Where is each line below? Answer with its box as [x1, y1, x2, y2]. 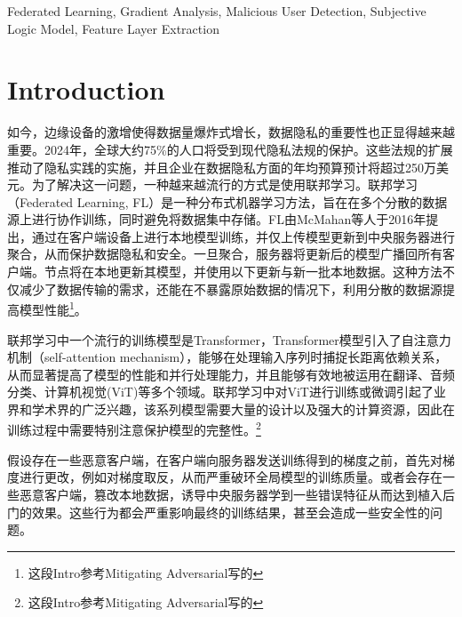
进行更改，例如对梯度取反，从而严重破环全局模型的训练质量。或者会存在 [19, 468, 442, 486]
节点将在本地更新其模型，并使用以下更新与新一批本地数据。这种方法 [44, 262, 442, 281]
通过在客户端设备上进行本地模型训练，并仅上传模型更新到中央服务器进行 [31, 227, 455, 245]
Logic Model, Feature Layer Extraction [7, 19, 219, 37]
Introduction [7, 71, 165, 108]
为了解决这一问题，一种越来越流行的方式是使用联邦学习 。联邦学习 [31, 175, 418, 194]
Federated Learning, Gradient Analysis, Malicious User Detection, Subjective [7, 2, 426, 20]
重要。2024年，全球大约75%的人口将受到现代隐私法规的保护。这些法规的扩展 [7, 140, 453, 158]
